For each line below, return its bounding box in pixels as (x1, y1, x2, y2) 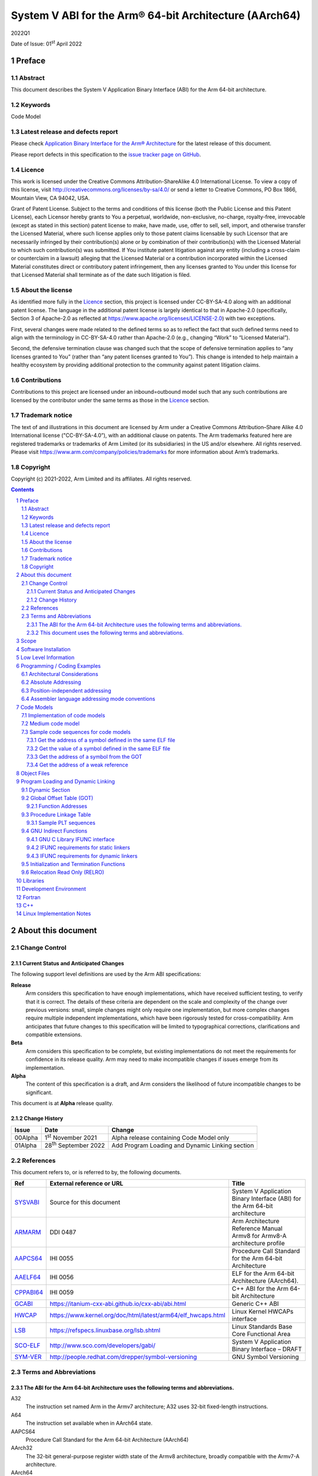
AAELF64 (14, 1273, 41, 1281)
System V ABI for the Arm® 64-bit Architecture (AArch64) (11, 9, 301, 22)
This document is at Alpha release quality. (11, 1100, 114, 1107)
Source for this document (49, 1199, 121, 1207)
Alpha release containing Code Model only (111, 1134, 230, 1142)
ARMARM (14, 1228, 41, 1236)
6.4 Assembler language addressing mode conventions (21, 695, 155, 703)
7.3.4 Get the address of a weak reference (26, 762, 129, 769)
